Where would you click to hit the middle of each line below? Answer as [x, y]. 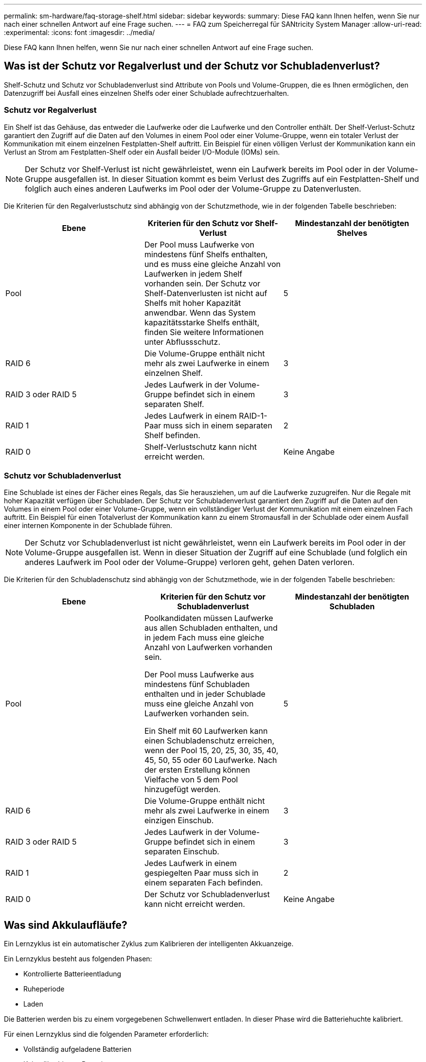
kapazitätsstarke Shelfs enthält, [202, 322]
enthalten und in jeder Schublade [205, 694]
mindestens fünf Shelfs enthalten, [206, 254]
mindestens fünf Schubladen [197, 684]
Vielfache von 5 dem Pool [191, 780]
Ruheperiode [44, 989]
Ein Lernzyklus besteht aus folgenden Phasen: [78, 959]
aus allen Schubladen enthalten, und [211, 628]
